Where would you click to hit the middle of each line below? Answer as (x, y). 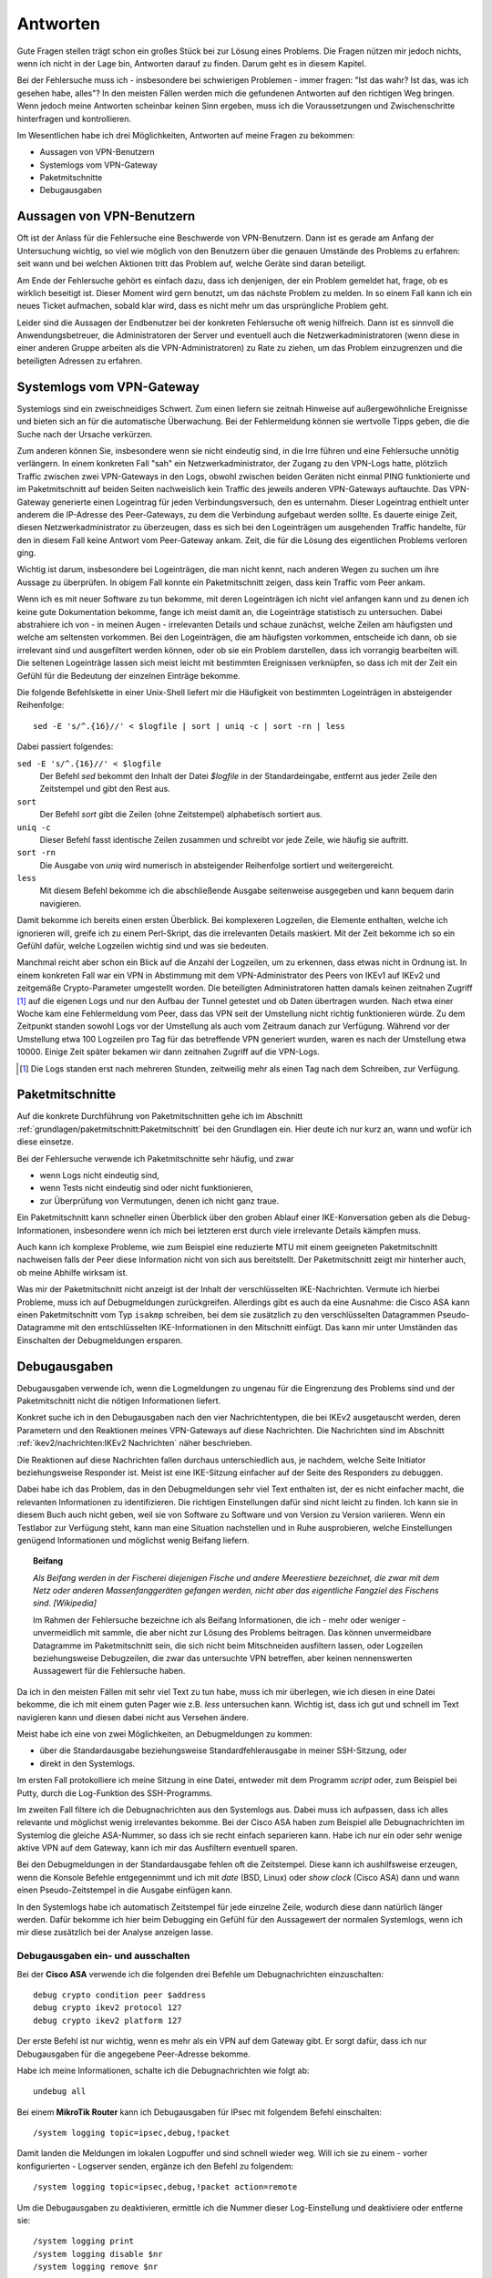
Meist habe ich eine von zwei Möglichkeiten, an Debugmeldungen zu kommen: (164, 1734)
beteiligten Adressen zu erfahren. (80, 361)
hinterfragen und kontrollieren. (74, 118)
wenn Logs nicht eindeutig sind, (99, 1175)
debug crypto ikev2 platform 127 (108, 2020)
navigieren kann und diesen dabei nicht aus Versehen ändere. (133, 1717)
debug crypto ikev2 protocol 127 (108, 2008)
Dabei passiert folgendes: (65, 746)
